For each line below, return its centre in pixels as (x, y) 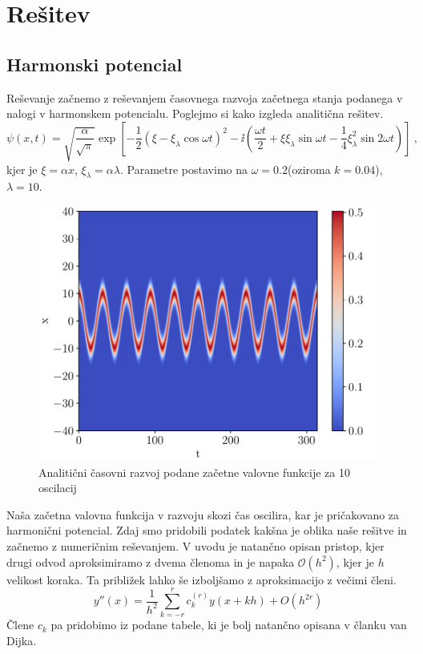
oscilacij (58, 488)
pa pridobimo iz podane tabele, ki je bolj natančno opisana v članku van (229, 625)
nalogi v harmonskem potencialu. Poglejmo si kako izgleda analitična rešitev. (195, 113)
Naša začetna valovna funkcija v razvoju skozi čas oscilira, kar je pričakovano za (203, 514)
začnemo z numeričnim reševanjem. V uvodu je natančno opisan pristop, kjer (195, 546)
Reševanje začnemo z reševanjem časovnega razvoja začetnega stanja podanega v (205, 97)
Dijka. (22, 640)
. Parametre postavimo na (184, 169)
